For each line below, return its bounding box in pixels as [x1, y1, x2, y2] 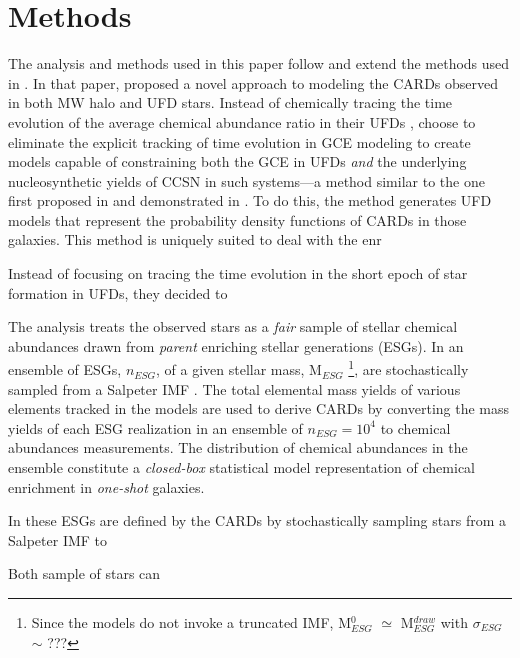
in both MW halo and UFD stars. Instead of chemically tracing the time [8, 92, 453, 113]
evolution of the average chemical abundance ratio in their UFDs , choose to [8, 111, 476, 132]
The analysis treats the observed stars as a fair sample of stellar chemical [8, 316, 458, 337]
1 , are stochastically [348, 356, 469, 380]
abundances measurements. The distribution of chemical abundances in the [8, 437, 468, 458]
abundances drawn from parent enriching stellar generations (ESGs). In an [8, 335, 464, 356]
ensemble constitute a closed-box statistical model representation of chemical [8, 457, 475, 478]
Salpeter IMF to [8, 529, 108, 550]
